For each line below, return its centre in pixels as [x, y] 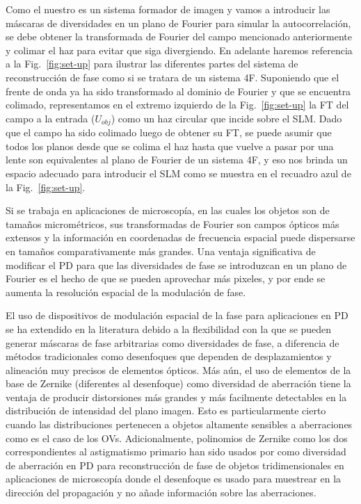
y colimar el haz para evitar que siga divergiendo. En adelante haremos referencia [179, 50]
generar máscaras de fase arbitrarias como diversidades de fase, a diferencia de [173, 342]
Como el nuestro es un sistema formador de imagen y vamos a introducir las [168, 9]
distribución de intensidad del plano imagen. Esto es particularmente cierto [166, 410]
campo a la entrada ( [50, 118]
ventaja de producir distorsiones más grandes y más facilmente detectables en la [176, 397]
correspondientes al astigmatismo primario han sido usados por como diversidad [176, 452]
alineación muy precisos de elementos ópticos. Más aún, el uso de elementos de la [178, 369]
